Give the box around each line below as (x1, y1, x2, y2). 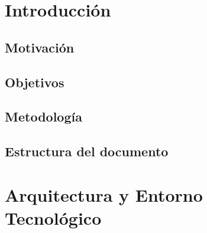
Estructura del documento (5, 142, 169, 160)
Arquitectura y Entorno (5, 182, 203, 206)
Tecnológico (5, 205, 102, 229)
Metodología (5, 107, 82, 126)
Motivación (5, 38, 75, 56)
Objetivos (5, 73, 64, 91)
